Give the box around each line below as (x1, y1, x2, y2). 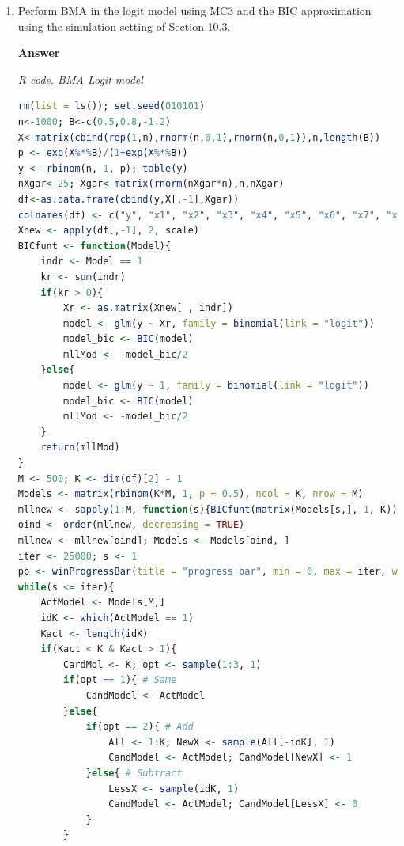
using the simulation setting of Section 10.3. (17, 17, 231, 34)
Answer (17, 44, 60, 61)
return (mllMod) (40, 442, 120, 453)
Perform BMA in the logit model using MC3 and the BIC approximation (17, 2, 372, 18)
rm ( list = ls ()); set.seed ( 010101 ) (17, 101, 206, 112)
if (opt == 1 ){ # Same (63, 674, 177, 686)
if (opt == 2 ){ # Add (85, 721, 194, 733)
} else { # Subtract (85, 767, 183, 779)
